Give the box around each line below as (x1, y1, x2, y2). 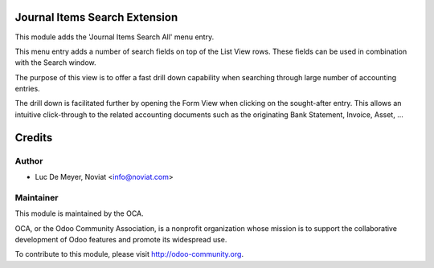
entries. (14, 84, 40, 94)
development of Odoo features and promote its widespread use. (14, 234, 227, 244)
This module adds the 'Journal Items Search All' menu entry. (14, 32, 215, 42)
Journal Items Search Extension (14, 10, 178, 24)
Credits (14, 131, 53, 144)
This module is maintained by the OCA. (14, 209, 144, 218)
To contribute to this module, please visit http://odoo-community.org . (14, 250, 244, 259)
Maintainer (14, 192, 59, 203)
